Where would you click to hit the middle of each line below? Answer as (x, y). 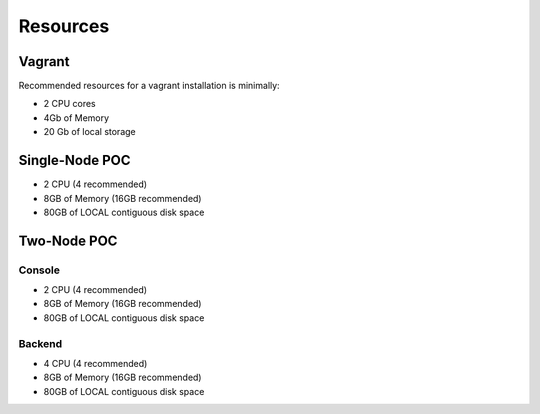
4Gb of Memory (76, 117)
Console (39, 270)
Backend (40, 343)
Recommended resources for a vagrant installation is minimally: (149, 86)
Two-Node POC (68, 240)
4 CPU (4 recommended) (95, 363)
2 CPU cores (69, 104)
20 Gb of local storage (89, 132)
